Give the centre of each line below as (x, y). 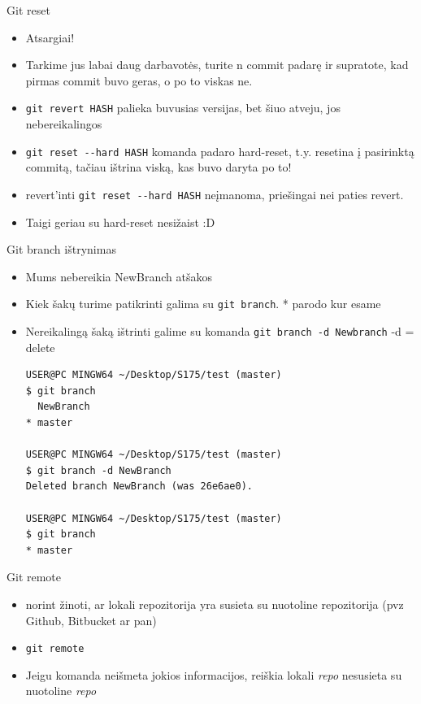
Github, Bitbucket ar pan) (91, 620)
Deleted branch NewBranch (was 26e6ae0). (139, 487)
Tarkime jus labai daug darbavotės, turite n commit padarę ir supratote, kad (217, 65)
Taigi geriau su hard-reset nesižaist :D (120, 222)
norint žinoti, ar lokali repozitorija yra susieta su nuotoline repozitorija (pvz (215, 604)
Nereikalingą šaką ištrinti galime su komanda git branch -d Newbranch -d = (220, 330)
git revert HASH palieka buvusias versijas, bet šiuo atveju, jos (183, 108)
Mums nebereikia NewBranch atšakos (119, 276)
